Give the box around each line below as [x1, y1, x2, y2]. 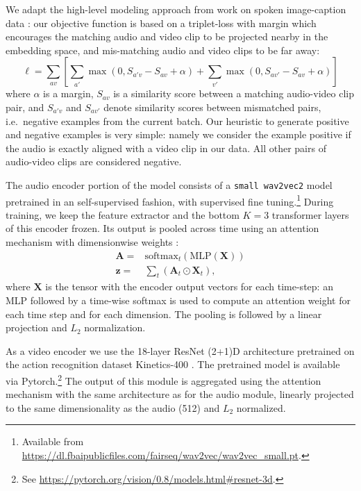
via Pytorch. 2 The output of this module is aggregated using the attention [6, 372, 321, 388]
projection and [6, 320, 67, 335]
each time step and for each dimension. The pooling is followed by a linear [6, 306, 322, 321]
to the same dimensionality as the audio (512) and [6, 400, 220, 415]
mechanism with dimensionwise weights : [6, 235, 179, 249]
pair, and [6, 99, 44, 114]
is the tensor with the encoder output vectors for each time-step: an [45, 279, 333, 294]
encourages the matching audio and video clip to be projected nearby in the [6, 29, 328, 44]
